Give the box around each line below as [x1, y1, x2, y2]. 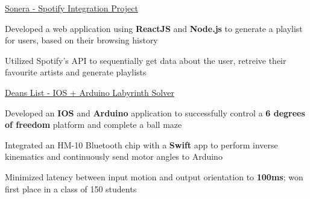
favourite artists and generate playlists [5, 66, 147, 78]
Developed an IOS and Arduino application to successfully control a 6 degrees [5, 106, 305, 119]
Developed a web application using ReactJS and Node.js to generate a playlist [5, 22, 303, 34]
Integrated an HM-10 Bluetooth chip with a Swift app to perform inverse [5, 138, 278, 151]
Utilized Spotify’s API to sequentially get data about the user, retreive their [5, 54, 286, 66]
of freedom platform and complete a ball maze [5, 118, 182, 131]
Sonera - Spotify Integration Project [5, 2, 138, 14]
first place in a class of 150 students [5, 182, 137, 195]
